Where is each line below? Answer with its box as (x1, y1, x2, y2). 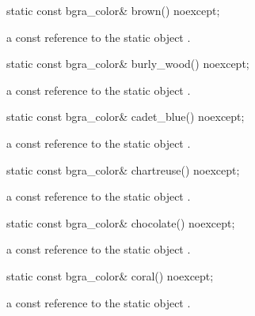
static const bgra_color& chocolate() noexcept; (6, 214, 235, 231)
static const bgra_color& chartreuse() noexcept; (6, 161, 240, 178)
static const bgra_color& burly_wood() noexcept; (6, 55, 249, 72)
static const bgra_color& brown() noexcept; (6, 2, 220, 18)
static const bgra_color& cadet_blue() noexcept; (6, 108, 245, 125)
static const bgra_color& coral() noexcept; (6, 267, 214, 284)
